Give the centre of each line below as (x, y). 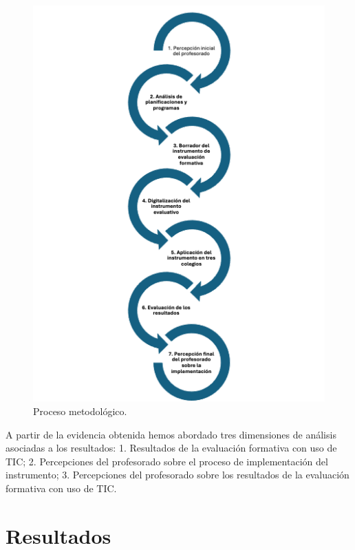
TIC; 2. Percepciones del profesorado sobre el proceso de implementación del (167, 461)
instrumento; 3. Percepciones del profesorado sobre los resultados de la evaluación (177, 475)
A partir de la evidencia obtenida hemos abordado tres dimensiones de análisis (171, 434)
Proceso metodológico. (80, 411)
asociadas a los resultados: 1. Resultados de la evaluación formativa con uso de (171, 448)
